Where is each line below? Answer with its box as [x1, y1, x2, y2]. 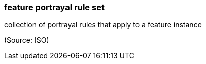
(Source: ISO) [4, 36, 49, 45]
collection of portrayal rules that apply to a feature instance [4, 20, 202, 29]
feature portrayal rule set [4, 2, 105, 12]
